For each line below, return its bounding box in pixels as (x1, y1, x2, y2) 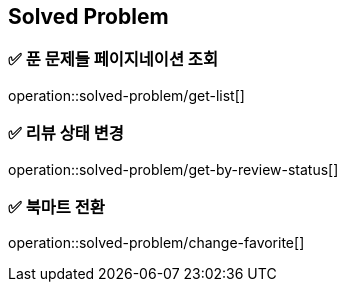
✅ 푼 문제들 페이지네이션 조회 (8, 49, 218, 70)
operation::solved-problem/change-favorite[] (8, 234, 305, 252)
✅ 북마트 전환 (8, 196, 105, 217)
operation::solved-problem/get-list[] (8, 86, 245, 104)
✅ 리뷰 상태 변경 (8, 123, 124, 144)
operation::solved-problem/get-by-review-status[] (8, 160, 339, 178)
